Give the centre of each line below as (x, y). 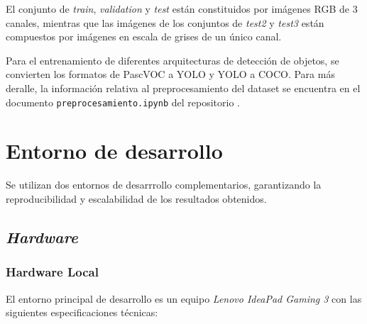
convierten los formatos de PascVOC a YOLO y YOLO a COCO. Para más (170, 74)
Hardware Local (52, 272)
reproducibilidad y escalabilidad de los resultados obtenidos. (136, 198)
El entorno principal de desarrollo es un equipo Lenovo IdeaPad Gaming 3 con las (184, 298)
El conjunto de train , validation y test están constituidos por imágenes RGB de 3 (182, 9)
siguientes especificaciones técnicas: (82, 312)
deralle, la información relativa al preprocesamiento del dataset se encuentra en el (183, 88)
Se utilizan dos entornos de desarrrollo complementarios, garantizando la (164, 185)
